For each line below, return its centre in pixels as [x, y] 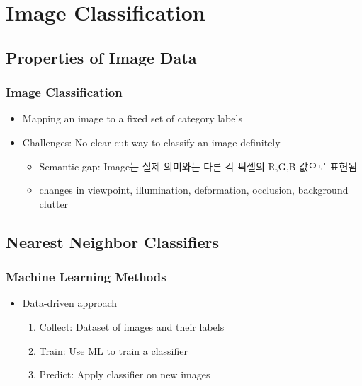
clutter [54, 203]
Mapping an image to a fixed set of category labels [132, 118]
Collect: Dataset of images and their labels [132, 326]
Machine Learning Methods [86, 277]
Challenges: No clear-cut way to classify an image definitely [151, 142]
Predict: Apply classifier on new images [125, 374]
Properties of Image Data [101, 57]
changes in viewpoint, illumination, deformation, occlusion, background [194, 190]
